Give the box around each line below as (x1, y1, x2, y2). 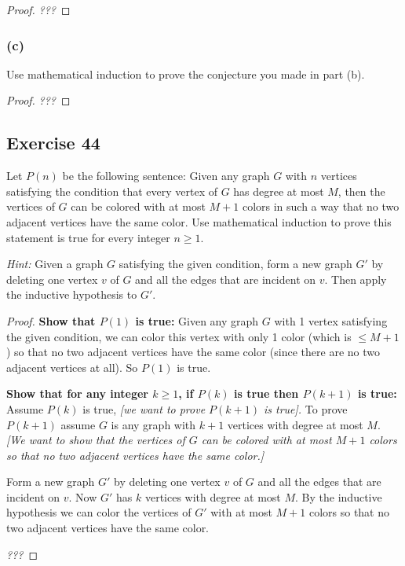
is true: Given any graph (135, 312, 259, 329)
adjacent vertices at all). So (6, 358, 138, 375)
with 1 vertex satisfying (274, 312, 388, 329)
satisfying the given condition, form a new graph (119, 255, 352, 272)
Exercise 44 (6, 130, 100, 155)
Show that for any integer (6, 385, 148, 402)
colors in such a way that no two (242, 198, 400, 215)
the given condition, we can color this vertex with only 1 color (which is (6, 328, 352, 344)
